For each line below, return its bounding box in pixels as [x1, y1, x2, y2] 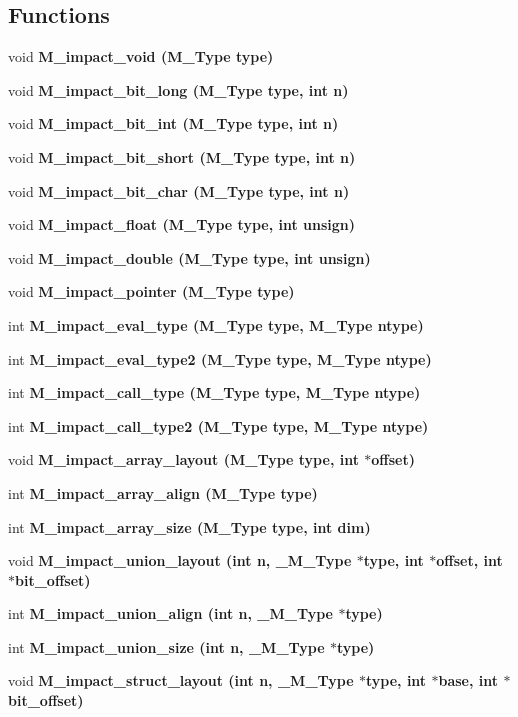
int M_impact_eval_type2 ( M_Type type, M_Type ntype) [8, 348, 432, 369]
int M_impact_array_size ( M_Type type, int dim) [8, 516, 371, 537]
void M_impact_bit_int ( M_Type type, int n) [8, 113, 339, 134]
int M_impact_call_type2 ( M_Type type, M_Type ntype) [8, 415, 429, 436]
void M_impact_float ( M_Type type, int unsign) [8, 214, 356, 235]
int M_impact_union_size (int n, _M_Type [8, 636, 325, 657]
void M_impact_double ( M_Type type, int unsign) [8, 247, 371, 268]
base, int [438, 670, 499, 691]
